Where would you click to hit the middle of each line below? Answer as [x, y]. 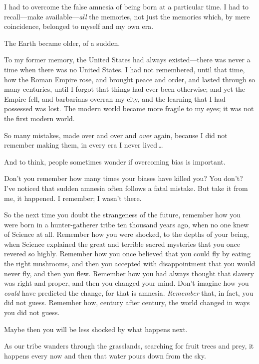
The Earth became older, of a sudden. [62, 43]
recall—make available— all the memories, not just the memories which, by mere [127, 16]
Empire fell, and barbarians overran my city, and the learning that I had [115, 98]
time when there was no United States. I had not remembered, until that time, [125, 69]
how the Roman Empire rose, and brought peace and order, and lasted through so [129, 79]
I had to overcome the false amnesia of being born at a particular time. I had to [126, 6]
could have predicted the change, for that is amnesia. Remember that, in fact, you [129, 292]
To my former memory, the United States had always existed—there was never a [127, 60]
